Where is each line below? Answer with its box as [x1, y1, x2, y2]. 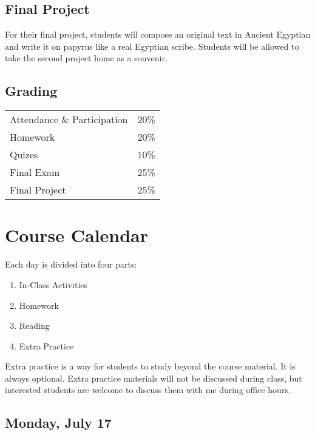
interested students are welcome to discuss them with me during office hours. [5, 383, 291, 396]
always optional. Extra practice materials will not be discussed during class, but [5, 371, 302, 384]
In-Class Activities [19, 278, 88, 291]
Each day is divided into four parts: [5, 258, 137, 271]
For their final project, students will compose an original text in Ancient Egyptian [5, 28, 311, 41]
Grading [5, 81, 58, 100]
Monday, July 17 [5, 413, 112, 432]
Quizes [10, 147, 38, 162]
